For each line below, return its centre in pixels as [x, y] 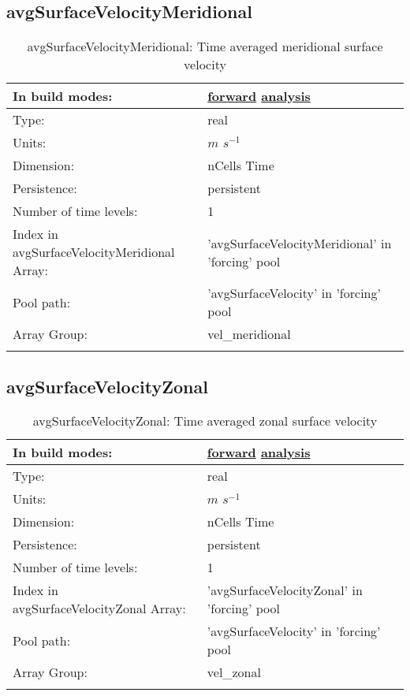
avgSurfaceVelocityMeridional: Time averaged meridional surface [205, 47]
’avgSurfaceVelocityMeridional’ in [300, 243]
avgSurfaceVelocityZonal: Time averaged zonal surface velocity [205, 421]
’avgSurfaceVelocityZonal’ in [285, 590]
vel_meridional [249, 334]
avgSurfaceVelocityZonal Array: [99, 609]
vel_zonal [234, 672]
